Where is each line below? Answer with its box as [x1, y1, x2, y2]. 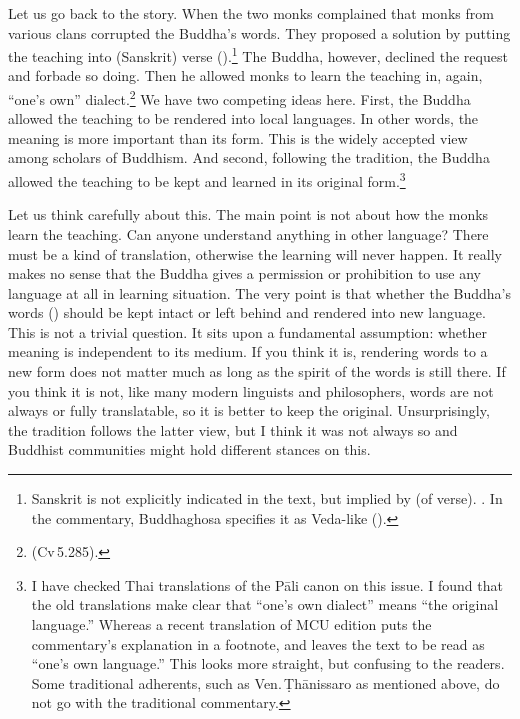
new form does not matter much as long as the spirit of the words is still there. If [8, 361, 506, 382]
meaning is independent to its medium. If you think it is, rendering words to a [8, 341, 488, 362]
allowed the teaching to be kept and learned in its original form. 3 [8, 168, 406, 191]
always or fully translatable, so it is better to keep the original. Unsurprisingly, [8, 400, 490, 421]
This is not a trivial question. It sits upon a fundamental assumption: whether [8, 321, 487, 342]
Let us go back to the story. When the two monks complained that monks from [8, 3, 494, 23]
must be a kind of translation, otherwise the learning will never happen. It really [8, 243, 502, 264]
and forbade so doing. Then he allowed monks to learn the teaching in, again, [8, 65, 483, 86]
